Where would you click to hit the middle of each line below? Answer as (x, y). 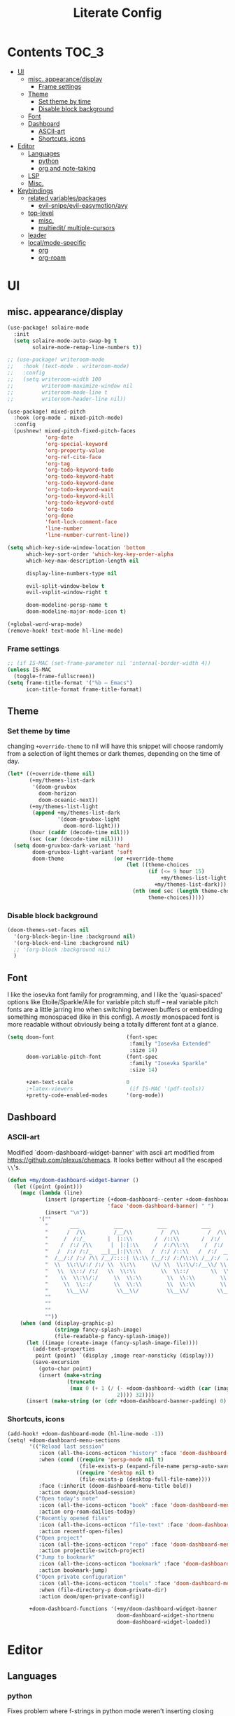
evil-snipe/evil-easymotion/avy (83, 205)
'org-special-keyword (76, 444)
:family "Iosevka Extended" (170, 1044)
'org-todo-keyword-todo (79, 470)
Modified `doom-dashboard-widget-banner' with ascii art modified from (111, 1152)
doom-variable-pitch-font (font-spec (92, 1057)
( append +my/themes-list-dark (76, 813)
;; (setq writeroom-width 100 (54, 379)
